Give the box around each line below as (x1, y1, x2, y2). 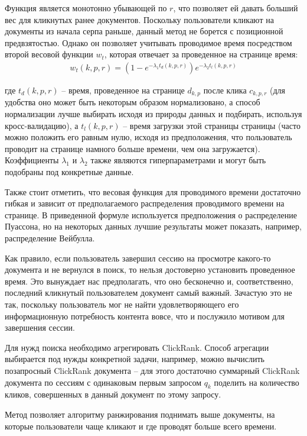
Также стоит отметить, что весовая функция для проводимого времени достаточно (5, 185, 301, 198)
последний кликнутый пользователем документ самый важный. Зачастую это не (5, 286, 292, 299)
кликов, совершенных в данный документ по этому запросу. (5, 388, 221, 401)
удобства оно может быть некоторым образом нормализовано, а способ (5, 96, 260, 108)
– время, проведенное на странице (61, 84, 185, 96)
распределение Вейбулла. (5, 231, 95, 244)
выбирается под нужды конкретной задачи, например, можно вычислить (5, 353, 264, 365)
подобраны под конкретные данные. (5, 166, 134, 178)
